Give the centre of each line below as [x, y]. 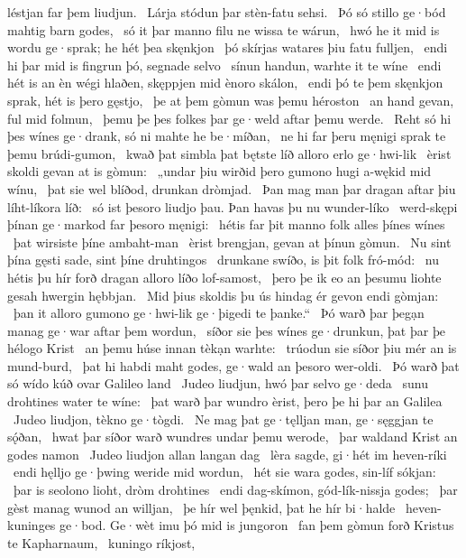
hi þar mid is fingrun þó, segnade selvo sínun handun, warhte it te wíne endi [224, 65]
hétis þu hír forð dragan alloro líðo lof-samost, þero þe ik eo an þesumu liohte [224, 277]
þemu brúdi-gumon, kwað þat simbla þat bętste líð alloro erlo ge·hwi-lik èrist [229, 153]
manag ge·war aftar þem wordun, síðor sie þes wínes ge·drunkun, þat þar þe [226, 330]
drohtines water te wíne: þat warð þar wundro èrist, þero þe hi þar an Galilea [225, 401]
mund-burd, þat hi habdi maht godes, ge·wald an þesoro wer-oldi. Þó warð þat [233, 365]
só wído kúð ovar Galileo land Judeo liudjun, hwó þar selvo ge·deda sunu [218, 383]
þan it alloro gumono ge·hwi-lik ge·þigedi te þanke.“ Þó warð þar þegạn [219, 313]
